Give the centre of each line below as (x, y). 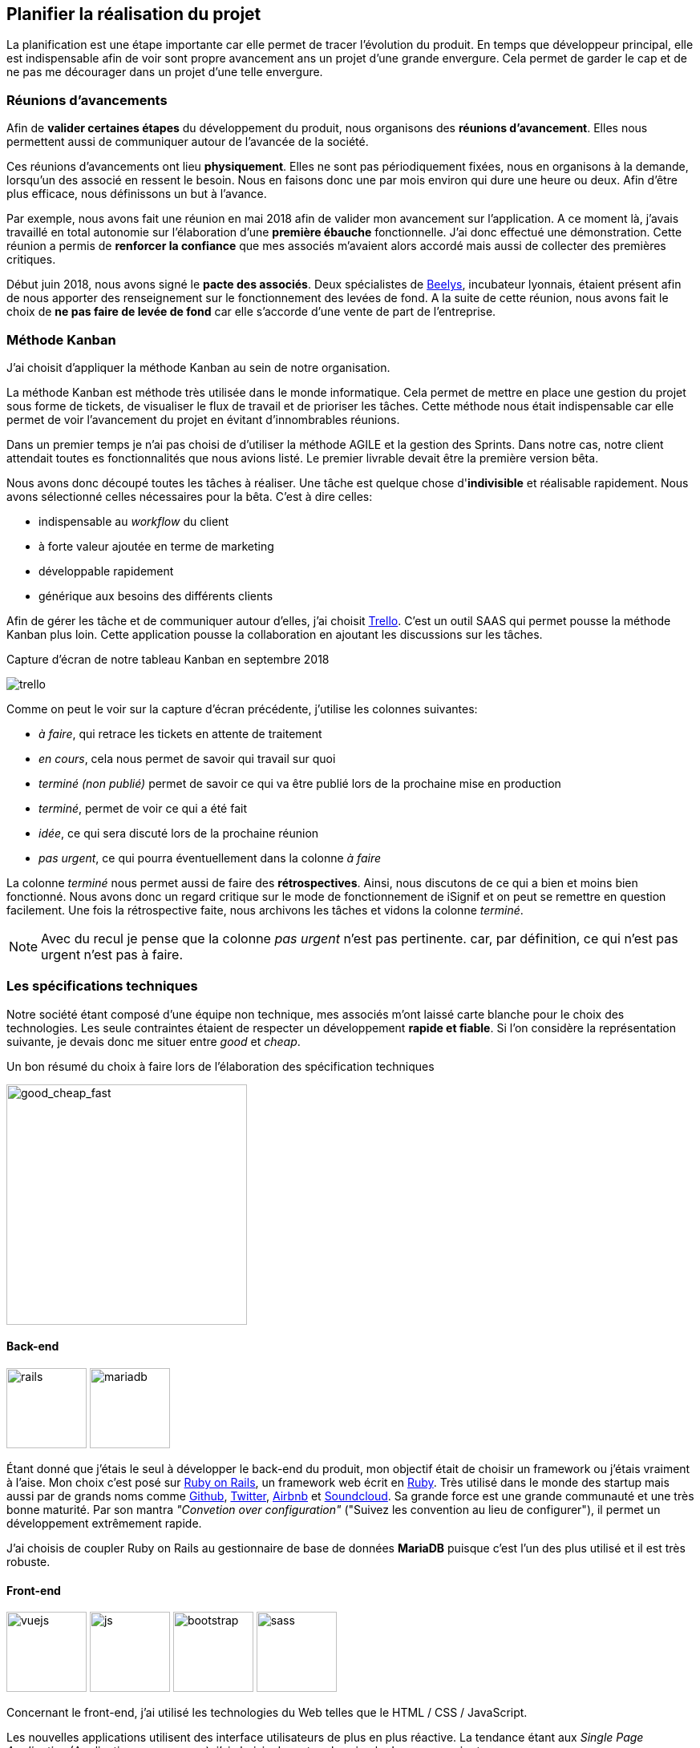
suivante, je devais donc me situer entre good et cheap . (154, 1041)
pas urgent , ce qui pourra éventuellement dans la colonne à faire (210, 858)
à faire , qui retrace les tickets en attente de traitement (180, 733)
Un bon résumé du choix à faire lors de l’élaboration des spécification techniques (221, 1066)
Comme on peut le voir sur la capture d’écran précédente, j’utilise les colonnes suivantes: (242, 708)
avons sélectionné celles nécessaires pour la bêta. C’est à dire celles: (190, 496)
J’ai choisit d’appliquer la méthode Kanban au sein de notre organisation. (198, 367)
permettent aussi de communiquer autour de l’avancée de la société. (188, 142)
